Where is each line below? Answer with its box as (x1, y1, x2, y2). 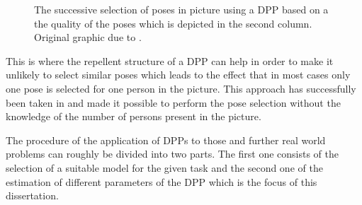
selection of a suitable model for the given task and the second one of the (6, 160, 323, 175)
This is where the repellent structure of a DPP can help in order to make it (6, 53, 334, 68)
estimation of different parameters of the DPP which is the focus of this (6, 174, 317, 189)
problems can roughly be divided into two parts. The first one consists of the (6, 146, 339, 161)
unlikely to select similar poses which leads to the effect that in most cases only (6, 67, 351, 82)
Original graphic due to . (34, 30, 142, 45)
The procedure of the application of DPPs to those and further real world (6, 132, 326, 147)
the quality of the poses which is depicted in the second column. (34, 16, 312, 30)
